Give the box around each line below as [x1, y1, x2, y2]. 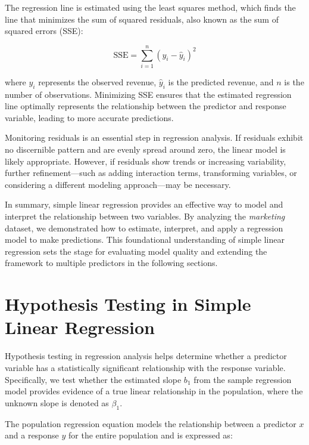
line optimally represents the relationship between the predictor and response [5, 100, 286, 112]
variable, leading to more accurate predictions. [5, 111, 174, 123]
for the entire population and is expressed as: [68, 429, 233, 441]
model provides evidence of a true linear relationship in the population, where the [5, 385, 303, 397]
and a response [5, 429, 59, 441]
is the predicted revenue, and [168, 75, 274, 88]
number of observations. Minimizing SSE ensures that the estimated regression [5, 88, 292, 100]
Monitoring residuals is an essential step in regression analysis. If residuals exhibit [5, 131, 304, 144]
